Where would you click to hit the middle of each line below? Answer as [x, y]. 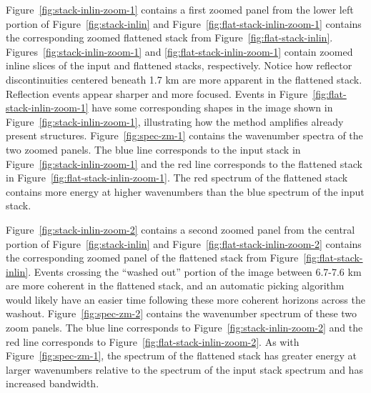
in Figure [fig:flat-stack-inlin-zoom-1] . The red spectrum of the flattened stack [177, 178]
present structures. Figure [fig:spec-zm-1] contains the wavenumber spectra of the [184, 135]
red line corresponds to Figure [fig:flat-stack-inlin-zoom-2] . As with [153, 341]
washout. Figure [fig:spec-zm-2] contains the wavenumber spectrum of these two [182, 313]
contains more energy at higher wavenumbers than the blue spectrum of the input [185, 191]
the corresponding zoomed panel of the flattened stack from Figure [152, 258]
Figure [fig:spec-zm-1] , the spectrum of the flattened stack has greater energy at [182, 355]
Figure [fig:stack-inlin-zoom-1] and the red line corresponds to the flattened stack [184, 163]
